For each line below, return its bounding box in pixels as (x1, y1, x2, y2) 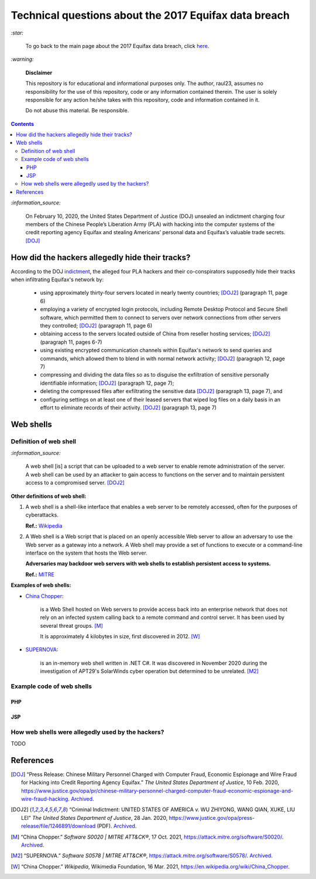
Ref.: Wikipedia (25, 522, 63, 529)
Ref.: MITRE (25, 571, 55, 578)
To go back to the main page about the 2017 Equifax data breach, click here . (25, 42, 209, 49)
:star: (11, 29, 23, 36)
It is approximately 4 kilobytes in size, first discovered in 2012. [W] (40, 633, 200, 640)
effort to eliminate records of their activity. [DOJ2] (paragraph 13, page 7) (40, 404, 217, 411)
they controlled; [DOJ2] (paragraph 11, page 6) (40, 322, 153, 329)
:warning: (11, 56, 34, 63)
